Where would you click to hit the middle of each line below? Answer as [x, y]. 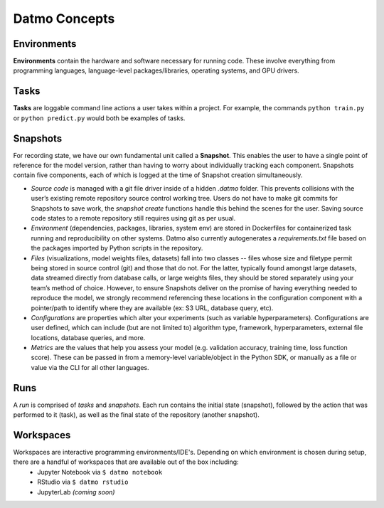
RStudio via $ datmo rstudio [83, 482]
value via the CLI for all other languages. [90, 367]
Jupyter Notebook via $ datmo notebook [100, 472]
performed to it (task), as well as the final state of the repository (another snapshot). [136, 415]
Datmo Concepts [64, 18]
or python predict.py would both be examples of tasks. [99, 118]
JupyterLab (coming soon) [76, 492]
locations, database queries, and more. [88, 337]
